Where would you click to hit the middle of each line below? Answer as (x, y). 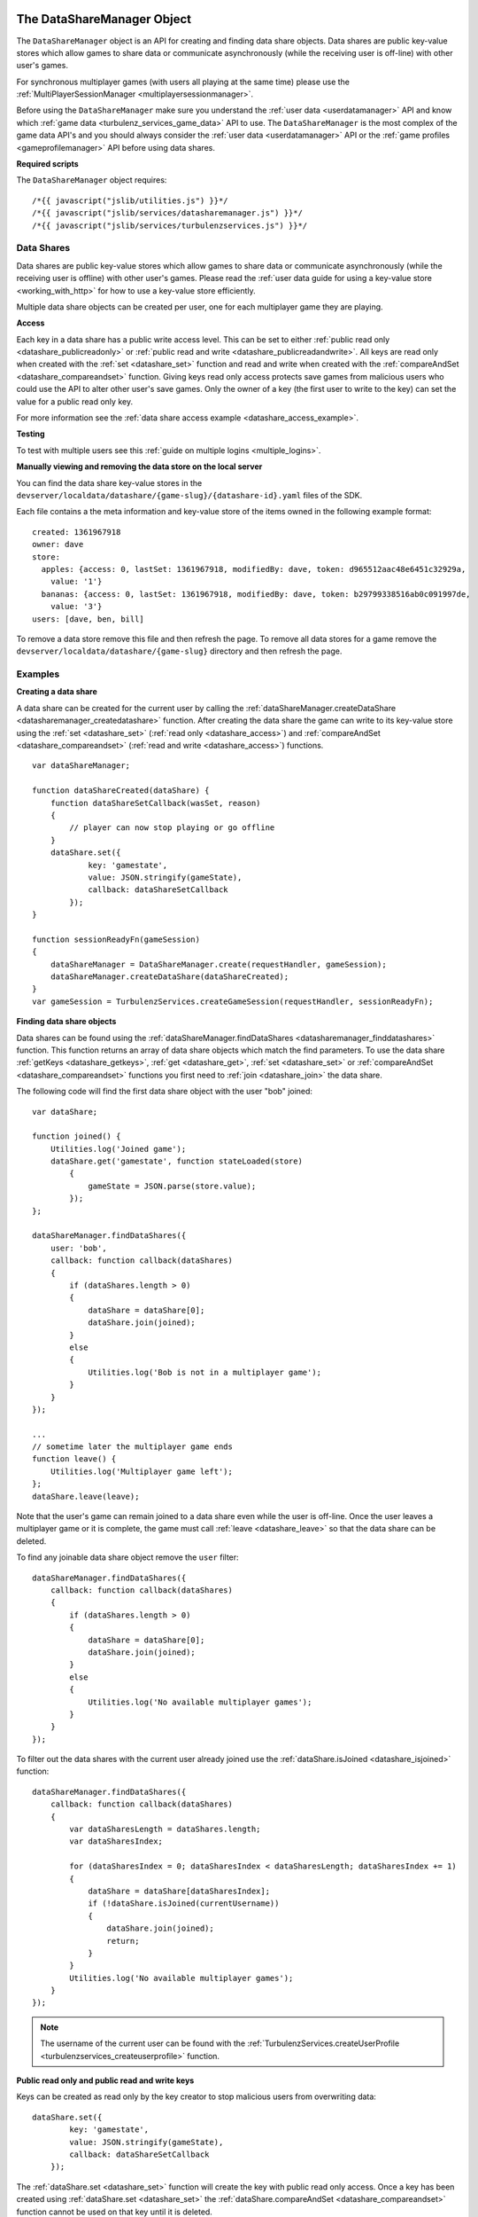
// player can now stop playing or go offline (172, 828)
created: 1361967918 (77, 532)
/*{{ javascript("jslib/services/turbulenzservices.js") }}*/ (170, 225)
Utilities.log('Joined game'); (118, 1149)
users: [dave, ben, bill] (89, 619)
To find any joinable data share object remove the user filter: (127, 1557)
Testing (31, 434)
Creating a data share (57, 692)
